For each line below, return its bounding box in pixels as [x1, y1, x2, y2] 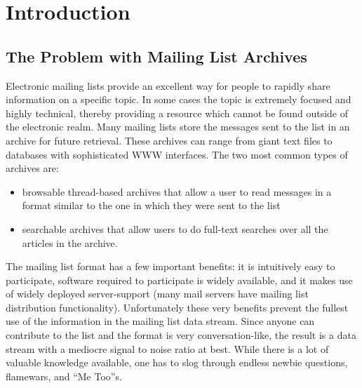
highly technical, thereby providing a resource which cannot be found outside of [6, 105, 349, 120]
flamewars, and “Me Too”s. [6, 368, 122, 383]
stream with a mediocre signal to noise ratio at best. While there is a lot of [6, 341, 329, 356]
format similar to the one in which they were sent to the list [22, 198, 281, 213]
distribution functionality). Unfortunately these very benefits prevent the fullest [6, 300, 349, 314]
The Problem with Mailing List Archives [6, 45, 307, 67]
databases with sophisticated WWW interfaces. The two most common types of [6, 147, 348, 161]
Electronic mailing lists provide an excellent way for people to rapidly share [6, 78, 330, 93]
